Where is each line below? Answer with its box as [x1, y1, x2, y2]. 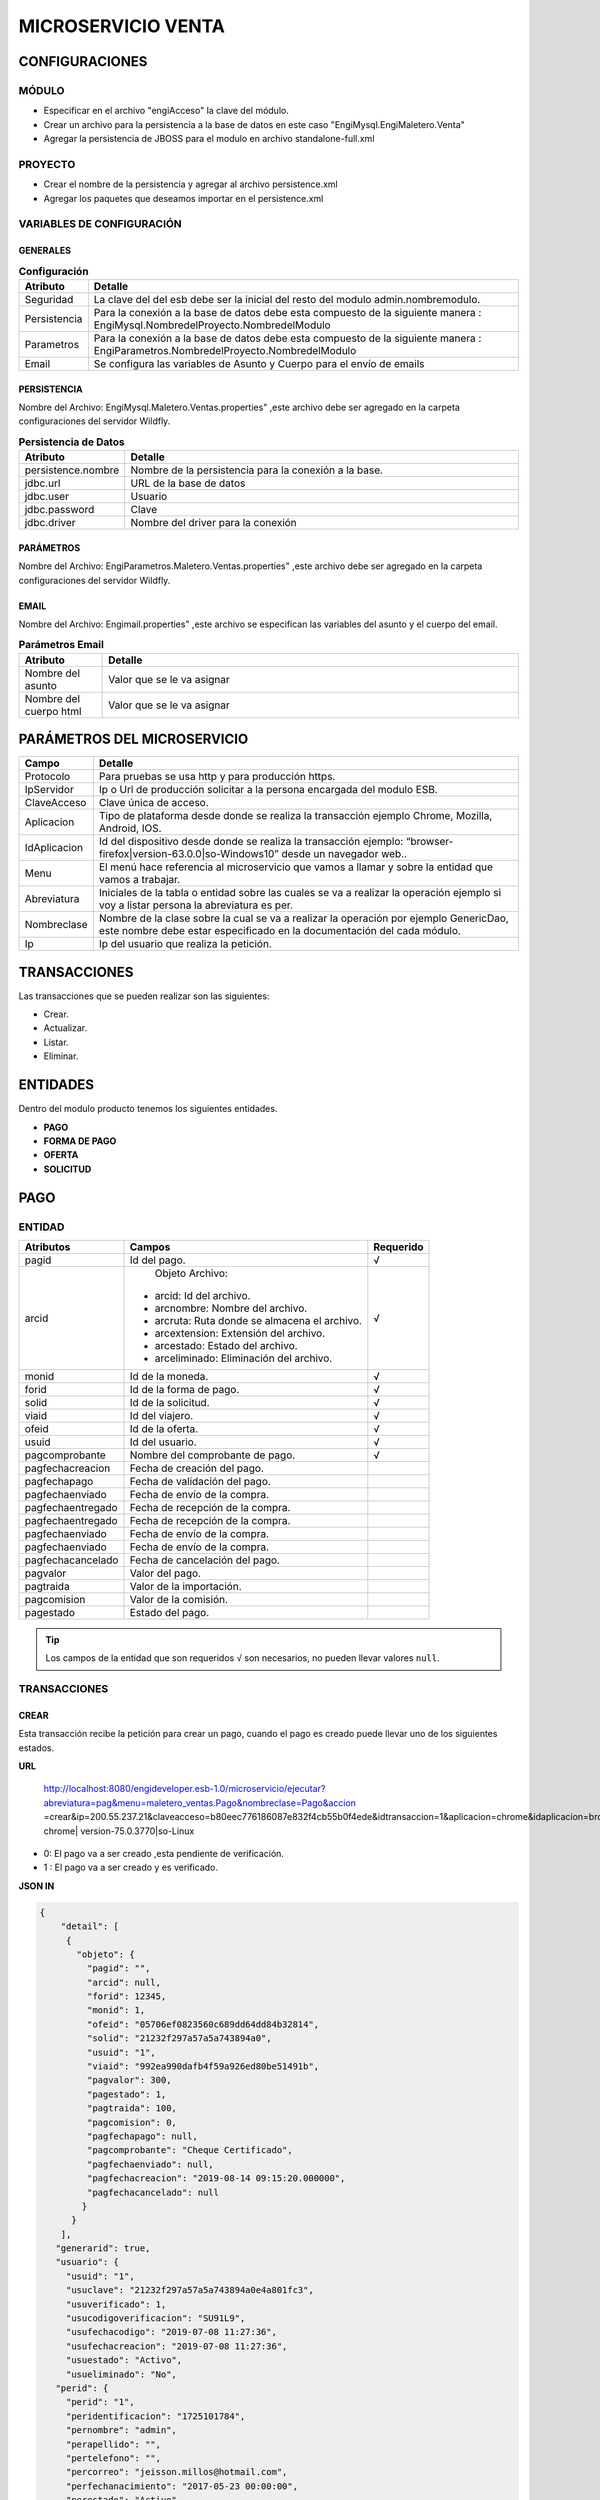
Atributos [24, 1240, 71, 1254]
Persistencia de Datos [18, 435, 125, 449]
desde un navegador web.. [281, 847, 408, 861]
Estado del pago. [129, 1605, 210, 1619]
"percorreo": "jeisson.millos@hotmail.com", [65, 2466, 288, 2478]
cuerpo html [24, 704, 82, 718]
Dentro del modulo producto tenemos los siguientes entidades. [18, 1103, 278, 1115]
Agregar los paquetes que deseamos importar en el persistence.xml [43, 192, 324, 204]
